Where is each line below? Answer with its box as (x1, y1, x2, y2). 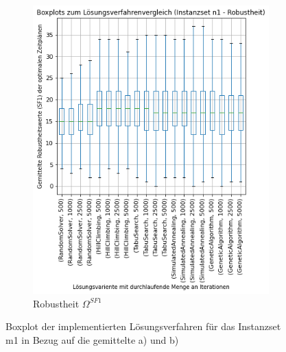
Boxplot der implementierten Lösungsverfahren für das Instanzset (5, 319, 281, 334)
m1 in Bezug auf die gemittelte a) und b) (5, 332, 179, 347)
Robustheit (33, 296, 80, 310)
